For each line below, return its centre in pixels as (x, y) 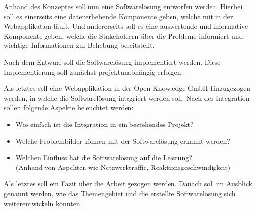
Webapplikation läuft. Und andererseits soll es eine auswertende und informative (126, 26)
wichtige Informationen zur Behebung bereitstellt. (79, 45)
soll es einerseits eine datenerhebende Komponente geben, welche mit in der (119, 16)
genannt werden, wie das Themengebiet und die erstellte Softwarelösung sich (120, 193)
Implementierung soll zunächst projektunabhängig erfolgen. (94, 71)
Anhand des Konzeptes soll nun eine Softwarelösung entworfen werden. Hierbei (123, 6)
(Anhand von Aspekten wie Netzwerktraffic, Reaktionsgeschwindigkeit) (123, 167)
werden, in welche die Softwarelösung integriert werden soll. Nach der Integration (127, 98)
